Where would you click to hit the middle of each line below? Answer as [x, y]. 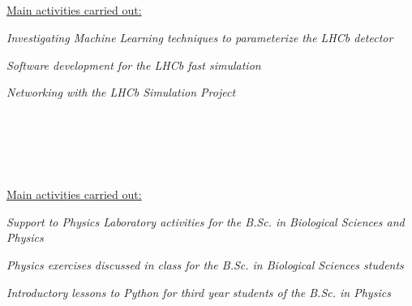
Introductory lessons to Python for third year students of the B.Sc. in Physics [199, 292]
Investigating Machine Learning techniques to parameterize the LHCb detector [200, 37]
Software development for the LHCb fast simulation [134, 65]
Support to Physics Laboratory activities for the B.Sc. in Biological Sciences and [206, 221]
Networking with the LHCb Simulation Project [121, 92]
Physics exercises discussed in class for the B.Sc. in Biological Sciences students [205, 264]
